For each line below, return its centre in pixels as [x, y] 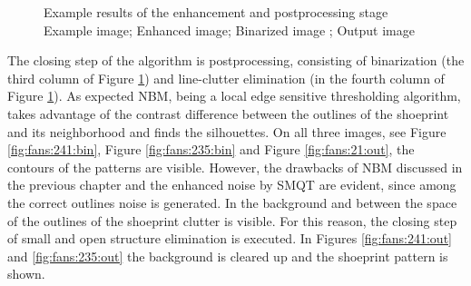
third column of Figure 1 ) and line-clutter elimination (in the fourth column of [226, 78]
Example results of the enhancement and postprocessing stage [216, 12]
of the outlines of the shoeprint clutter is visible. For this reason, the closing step [232, 220]
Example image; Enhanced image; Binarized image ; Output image [229, 30]
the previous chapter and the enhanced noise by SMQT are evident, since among [232, 185]
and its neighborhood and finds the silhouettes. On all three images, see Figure [227, 131]
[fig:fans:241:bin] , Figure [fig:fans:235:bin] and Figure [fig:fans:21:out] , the [211, 149]
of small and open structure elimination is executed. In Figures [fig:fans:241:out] [230, 238]
